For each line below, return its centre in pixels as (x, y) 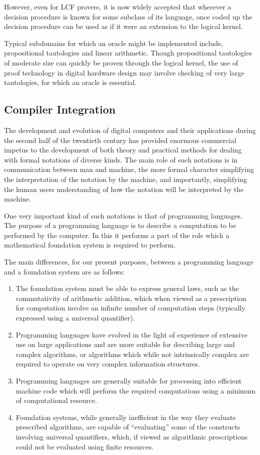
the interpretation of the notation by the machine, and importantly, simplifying (125, 179)
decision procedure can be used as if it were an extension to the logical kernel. (123, 26)
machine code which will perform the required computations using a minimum (135, 390)
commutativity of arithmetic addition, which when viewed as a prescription (131, 298)
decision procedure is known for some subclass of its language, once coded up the (128, 16)
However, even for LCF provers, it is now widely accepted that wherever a (118, 6)
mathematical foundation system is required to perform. (90, 245)
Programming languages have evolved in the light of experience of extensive (131, 334)
